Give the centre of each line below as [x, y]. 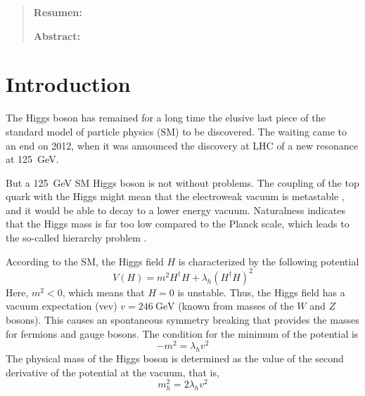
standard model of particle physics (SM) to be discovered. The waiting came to [176, 131]
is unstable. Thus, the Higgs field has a [261, 292]
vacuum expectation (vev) [62, 306]
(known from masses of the [236, 306]
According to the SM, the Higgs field [85, 261]
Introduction [68, 84]
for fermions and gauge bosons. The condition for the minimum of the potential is [182, 333]
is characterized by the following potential [269, 261]
